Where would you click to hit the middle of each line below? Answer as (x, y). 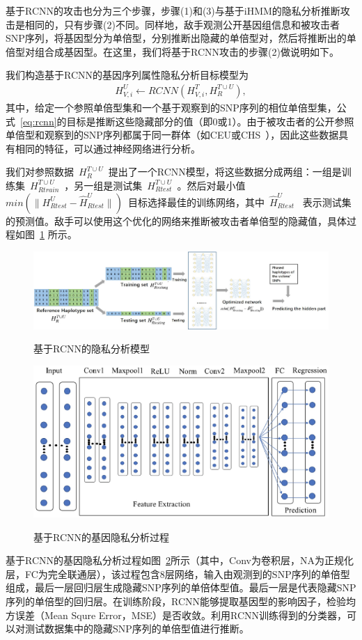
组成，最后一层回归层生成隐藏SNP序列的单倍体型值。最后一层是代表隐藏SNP (181, 587)
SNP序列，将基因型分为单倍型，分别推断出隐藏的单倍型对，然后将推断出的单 (181, 38)
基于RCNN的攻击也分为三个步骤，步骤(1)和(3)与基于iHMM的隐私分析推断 (173, 10)
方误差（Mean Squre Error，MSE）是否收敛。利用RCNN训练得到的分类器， (176, 615)
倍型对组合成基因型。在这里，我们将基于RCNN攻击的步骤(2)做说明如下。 (172, 51)
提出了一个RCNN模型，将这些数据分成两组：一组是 (225, 172)
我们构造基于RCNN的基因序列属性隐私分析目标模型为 (127, 75)
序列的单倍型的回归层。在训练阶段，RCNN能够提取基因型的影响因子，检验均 (181, 601)
